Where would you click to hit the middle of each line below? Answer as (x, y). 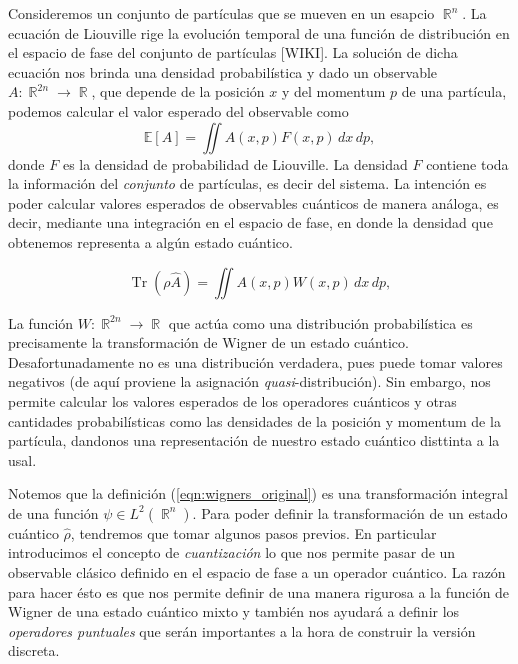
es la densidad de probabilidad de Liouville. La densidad (235, 163)
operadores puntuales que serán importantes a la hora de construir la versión (242, 630)
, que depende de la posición (178, 91)
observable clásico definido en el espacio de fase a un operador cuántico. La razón (257, 572)
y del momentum (333, 91)
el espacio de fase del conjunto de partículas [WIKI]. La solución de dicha (233, 52)
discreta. (34, 650)
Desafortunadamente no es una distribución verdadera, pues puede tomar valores (255, 361)
